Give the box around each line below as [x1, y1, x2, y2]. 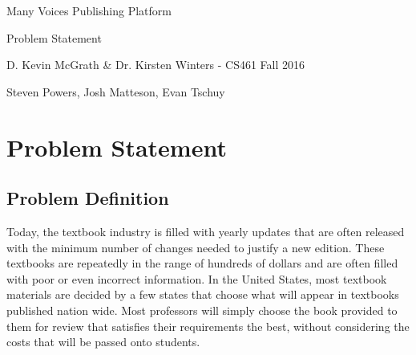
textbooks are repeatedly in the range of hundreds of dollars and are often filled [6, 255, 398, 271]
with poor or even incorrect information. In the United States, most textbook [6, 270, 387, 287]
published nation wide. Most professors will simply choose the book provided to [6, 301, 398, 318]
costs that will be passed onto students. [6, 333, 200, 350]
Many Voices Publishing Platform [6, 2, 172, 18]
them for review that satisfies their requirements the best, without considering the [6, 317, 410, 334]
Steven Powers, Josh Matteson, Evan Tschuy [6, 83, 225, 100]
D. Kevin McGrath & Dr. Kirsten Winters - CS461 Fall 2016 [6, 56, 305, 73]
